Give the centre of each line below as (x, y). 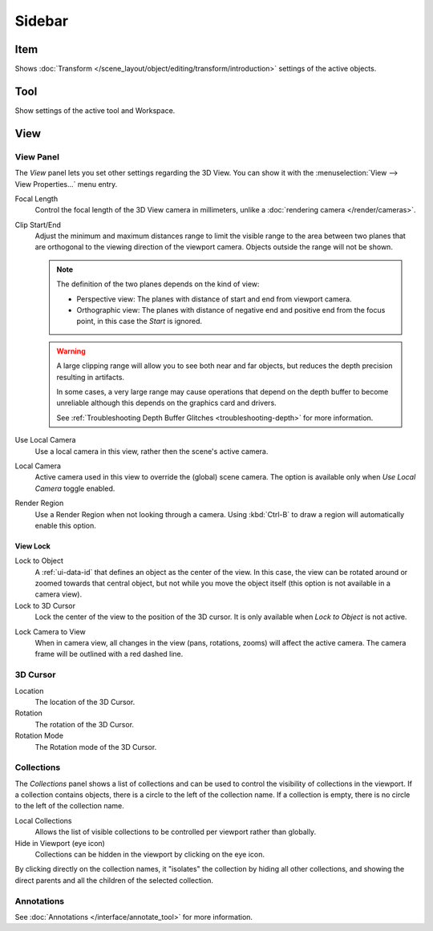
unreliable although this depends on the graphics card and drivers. (166, 403)
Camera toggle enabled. (75, 488)
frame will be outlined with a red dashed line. (109, 654)
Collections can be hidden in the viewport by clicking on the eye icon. (150, 854)
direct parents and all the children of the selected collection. (114, 880)
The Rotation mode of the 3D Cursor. (96, 747)
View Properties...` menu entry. (66, 184)
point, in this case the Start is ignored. (140, 322)
